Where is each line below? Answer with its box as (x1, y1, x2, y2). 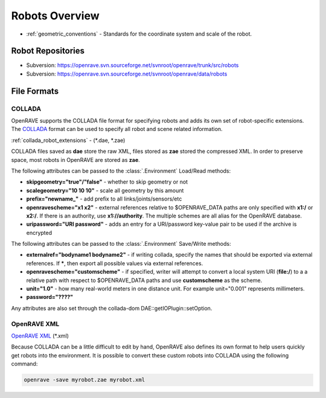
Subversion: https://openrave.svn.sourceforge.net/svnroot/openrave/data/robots (26, 70, 228, 77)
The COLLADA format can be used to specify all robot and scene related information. (11, 126, 223, 133)
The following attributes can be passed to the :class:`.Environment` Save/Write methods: (11, 240, 231, 248)
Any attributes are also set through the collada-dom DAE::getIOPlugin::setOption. (11, 304, 213, 312)
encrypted (26, 229, 53, 236)
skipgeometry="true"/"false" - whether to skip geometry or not (26, 178, 188, 185)
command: (11, 360, 38, 368)
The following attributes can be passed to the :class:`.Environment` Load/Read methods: (11, 167, 231, 175)
